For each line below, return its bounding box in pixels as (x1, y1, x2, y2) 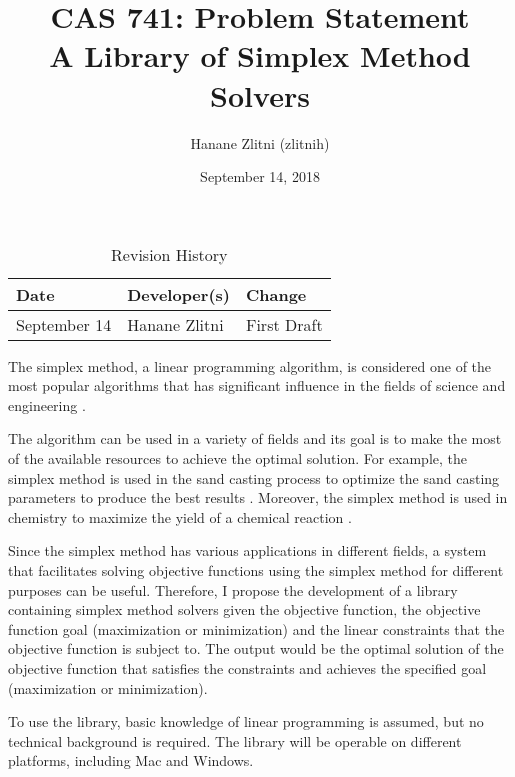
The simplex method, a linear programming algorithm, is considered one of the (8, 355, 492, 376)
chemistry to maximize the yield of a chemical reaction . (8, 506, 352, 527)
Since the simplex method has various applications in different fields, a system (8, 540, 487, 561)
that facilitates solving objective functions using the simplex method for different (8, 560, 504, 581)
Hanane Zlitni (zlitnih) (190, 132, 330, 153)
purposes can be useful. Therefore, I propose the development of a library (8, 579, 458, 600)
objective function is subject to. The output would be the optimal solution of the (8, 638, 504, 659)
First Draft (245, 312, 323, 336)
